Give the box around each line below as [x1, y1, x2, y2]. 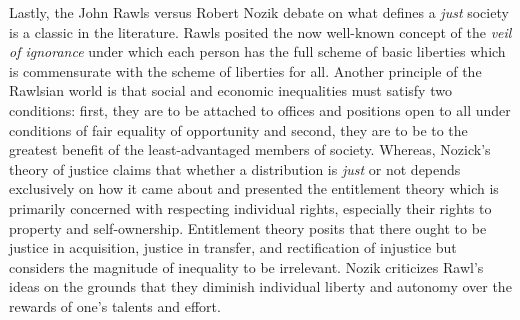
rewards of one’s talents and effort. [9, 295, 221, 316]
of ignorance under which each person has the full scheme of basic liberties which [9, 41, 506, 62]
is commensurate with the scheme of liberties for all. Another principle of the [9, 60, 482, 81]
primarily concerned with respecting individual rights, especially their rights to [9, 197, 492, 218]
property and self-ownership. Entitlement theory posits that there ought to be [9, 217, 487, 238]
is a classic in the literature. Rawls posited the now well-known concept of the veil [9, 21, 512, 42]
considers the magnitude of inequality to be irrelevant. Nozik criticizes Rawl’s [9, 256, 484, 277]
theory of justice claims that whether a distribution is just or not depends [9, 158, 461, 179]
